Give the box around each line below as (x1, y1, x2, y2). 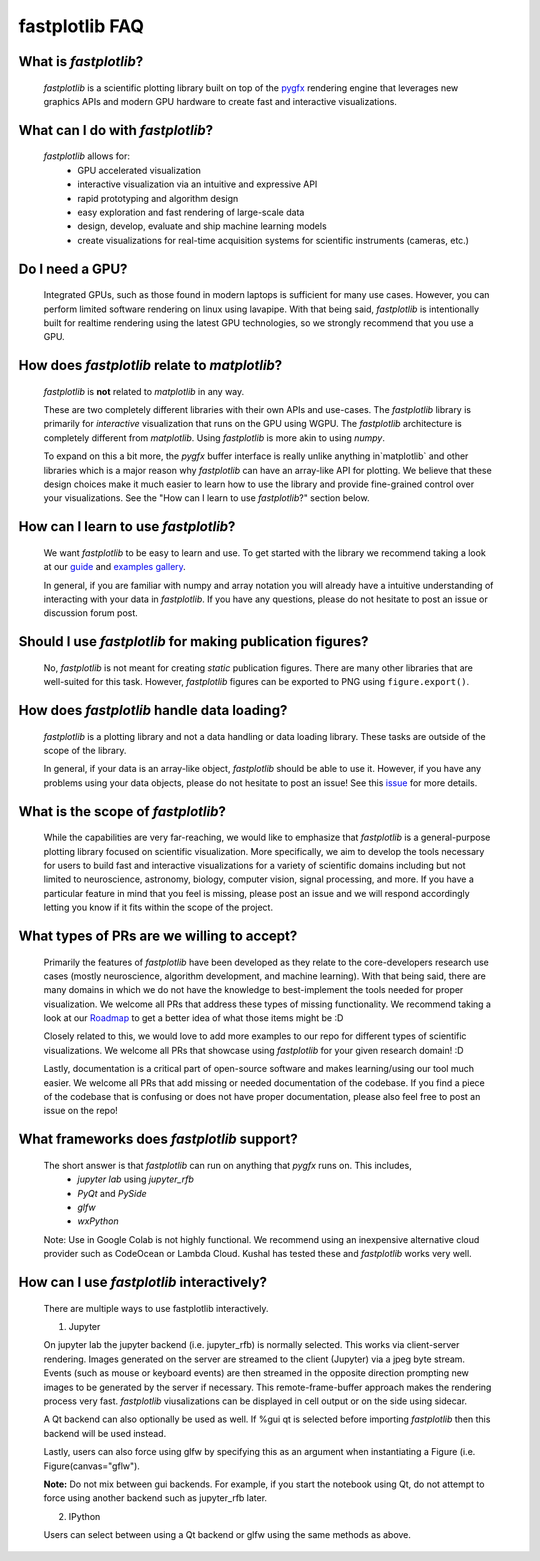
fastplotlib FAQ (18, 15, 145, 37)
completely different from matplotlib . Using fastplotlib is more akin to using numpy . (43, 431, 385, 444)
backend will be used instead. (43, 1427, 167, 1439)
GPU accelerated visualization (77, 164, 202, 176)
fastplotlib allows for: (43, 150, 130, 162)
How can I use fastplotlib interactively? (18, 1274, 268, 1290)
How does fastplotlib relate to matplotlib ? (18, 357, 283, 374)
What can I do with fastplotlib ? (18, 121, 214, 139)
